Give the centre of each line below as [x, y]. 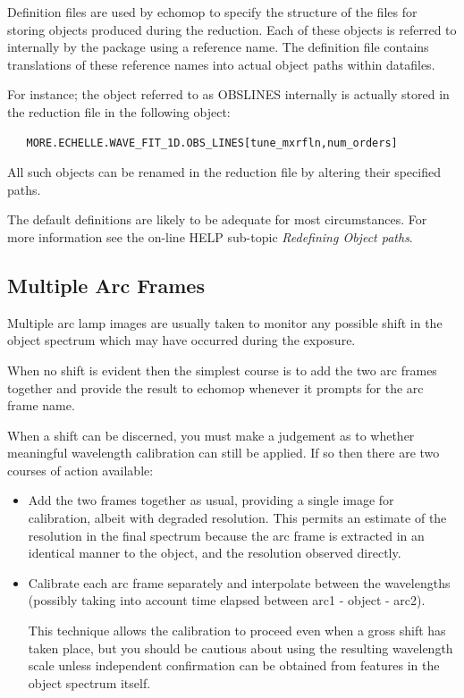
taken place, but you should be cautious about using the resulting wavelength [240, 648]
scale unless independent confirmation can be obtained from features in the [234, 665]
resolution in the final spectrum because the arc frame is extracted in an [226, 535]
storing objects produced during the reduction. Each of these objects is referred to [232, 29]
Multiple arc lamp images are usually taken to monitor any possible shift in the [225, 322]
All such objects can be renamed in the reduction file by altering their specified [224, 172]
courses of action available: [80, 470]
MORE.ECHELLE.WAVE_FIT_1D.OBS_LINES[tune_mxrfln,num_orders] [212, 143]
